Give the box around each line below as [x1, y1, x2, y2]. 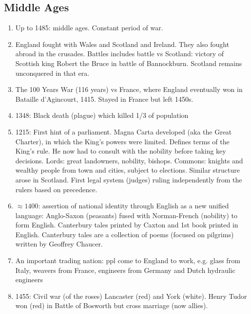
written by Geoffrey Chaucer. [15, 239, 103, 249]
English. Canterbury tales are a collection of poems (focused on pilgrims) [15, 229, 234, 239]
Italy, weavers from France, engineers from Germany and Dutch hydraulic [15, 265, 235, 275]
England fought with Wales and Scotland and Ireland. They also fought [15, 39, 230, 49]
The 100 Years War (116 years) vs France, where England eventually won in [15, 84, 243, 94]
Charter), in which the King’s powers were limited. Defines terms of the [15, 136, 230, 146]
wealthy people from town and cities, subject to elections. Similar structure [15, 165, 240, 175]
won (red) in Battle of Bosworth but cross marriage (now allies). [15, 300, 208, 311]
